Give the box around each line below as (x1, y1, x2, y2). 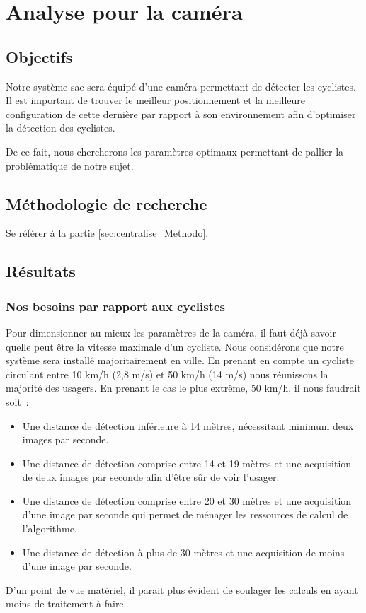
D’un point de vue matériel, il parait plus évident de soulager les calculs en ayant (6, 582, 358, 597)
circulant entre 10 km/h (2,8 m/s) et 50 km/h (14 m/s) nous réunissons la (6, 366, 328, 381)
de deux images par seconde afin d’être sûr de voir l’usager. (22, 469, 280, 484)
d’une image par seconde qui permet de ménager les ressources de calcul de (22, 507, 348, 522)
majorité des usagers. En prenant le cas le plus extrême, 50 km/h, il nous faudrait (6, 380, 361, 395)
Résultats (6, 260, 76, 282)
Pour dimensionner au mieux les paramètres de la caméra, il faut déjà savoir (6, 325, 336, 339)
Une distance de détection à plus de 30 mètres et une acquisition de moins (22, 544, 345, 559)
